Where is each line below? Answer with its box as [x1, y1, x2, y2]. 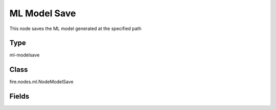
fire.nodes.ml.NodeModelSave [9, 79, 74, 85]
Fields [9, 92, 30, 101]
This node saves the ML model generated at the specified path [9, 25, 142, 32]
